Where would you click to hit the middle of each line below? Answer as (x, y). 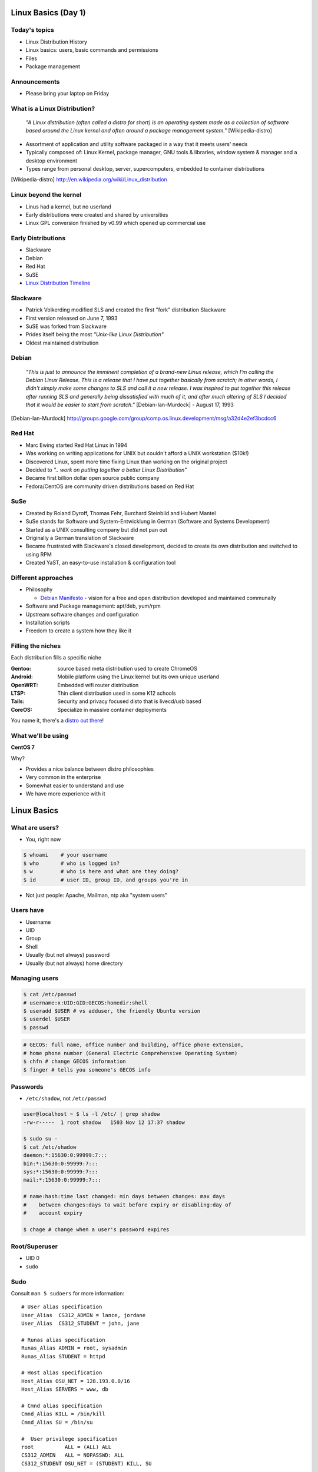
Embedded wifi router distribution (98, 685)
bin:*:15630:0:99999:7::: (61, 1163)
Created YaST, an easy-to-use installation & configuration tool (101, 563)
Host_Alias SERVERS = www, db (65, 1389)
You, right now (43, 840)
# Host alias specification (62, 1373)
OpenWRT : (24, 685)
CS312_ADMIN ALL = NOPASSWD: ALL (73, 1455)
